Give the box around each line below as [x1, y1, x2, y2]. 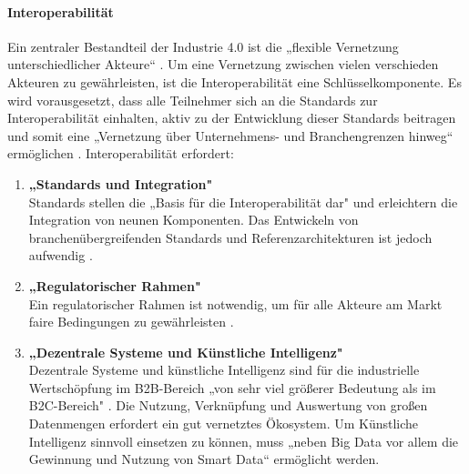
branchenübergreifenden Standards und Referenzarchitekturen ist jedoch [28, 227, 433, 247]
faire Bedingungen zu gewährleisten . [28, 312, 234, 331]
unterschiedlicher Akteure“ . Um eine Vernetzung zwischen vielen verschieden [7, 55, 439, 74]
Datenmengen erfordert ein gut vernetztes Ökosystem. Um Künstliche [28, 414, 419, 433]
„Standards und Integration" [28, 174, 213, 193]
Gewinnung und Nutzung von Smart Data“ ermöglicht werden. [28, 449, 380, 469]
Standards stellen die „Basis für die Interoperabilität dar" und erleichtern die [28, 192, 458, 211]
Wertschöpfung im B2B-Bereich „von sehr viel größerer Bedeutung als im [28, 378, 436, 397]
